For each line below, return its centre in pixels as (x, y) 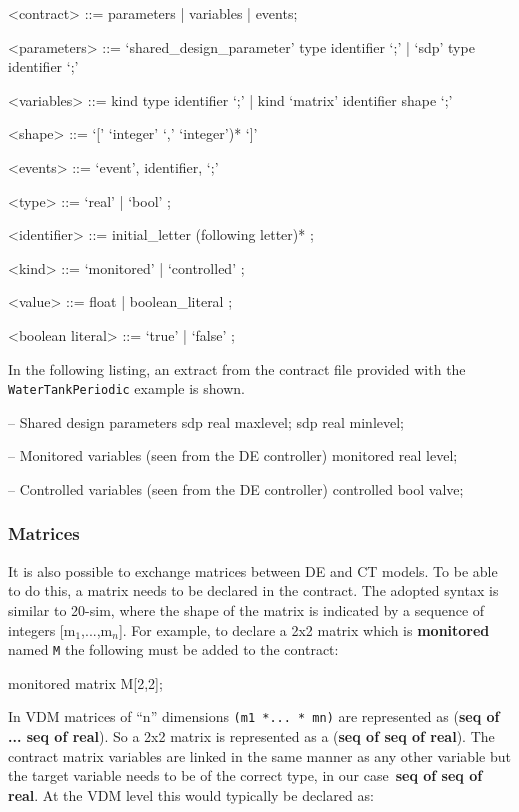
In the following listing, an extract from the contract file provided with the (237, 368)
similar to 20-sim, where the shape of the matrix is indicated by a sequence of (246, 609)
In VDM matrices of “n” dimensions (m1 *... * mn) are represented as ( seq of (254, 716)
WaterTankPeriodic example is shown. (126, 388)
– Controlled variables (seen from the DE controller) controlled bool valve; (236, 488)
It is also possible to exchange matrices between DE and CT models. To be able (253, 570)
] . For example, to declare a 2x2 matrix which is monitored (304, 629)
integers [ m (42, 629)
